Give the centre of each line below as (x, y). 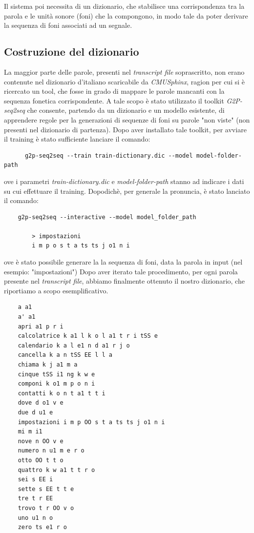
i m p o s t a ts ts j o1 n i (81, 246)
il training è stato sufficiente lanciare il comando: (77, 139)
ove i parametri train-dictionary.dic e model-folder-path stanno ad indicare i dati (124, 181)
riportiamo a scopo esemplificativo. (56, 290)
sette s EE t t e (46, 489)
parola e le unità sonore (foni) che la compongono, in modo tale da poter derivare (126, 15)
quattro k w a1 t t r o (56, 470)
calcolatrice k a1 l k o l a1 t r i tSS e (88, 336)
